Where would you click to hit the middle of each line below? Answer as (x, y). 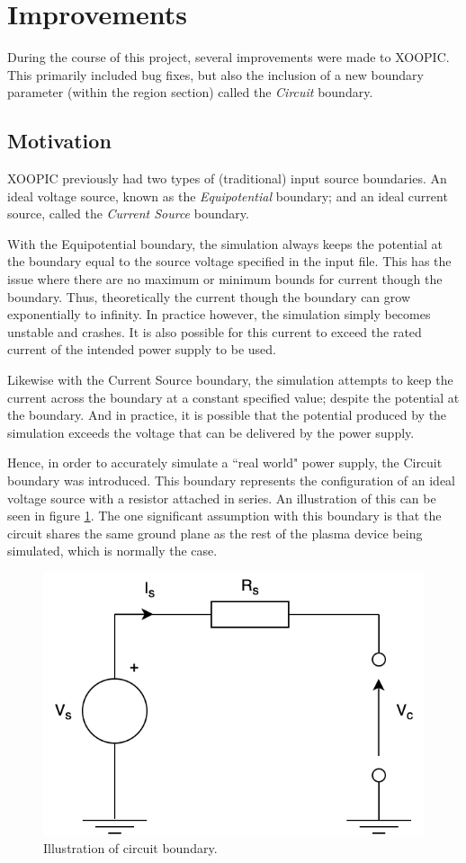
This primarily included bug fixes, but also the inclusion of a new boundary (215, 74)
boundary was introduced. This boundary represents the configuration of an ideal (232, 480)
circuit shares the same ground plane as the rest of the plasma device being (215, 533)
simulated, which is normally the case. (112, 551)
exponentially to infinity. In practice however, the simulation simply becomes (219, 314)
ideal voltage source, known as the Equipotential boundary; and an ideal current (228, 196)
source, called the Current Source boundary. (128, 214)
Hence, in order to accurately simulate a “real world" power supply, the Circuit (225, 463)
